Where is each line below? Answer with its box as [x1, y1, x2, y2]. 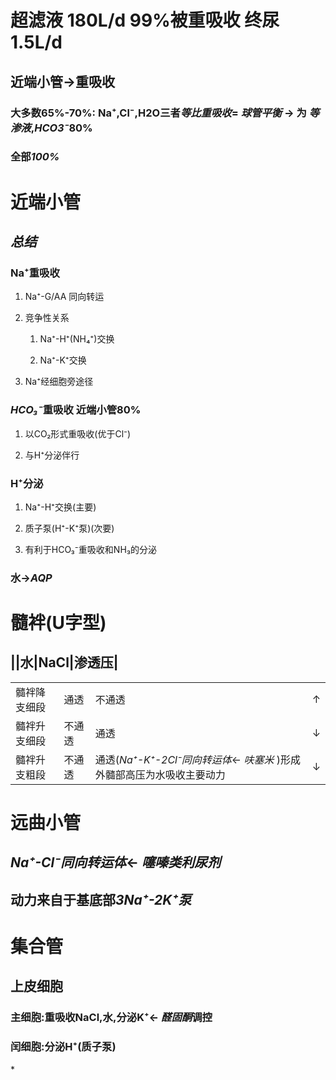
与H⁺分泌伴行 [24, 449, 80, 461]
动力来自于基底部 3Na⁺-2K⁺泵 [10, 891, 192, 908]
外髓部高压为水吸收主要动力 [94, 767, 226, 781]
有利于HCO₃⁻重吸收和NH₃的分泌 [24, 543, 158, 555]
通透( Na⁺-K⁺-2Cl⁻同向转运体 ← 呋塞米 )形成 [94, 752, 301, 766]
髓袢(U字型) [10, 612, 107, 634]
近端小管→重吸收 [10, 73, 116, 90]
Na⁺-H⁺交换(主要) [24, 501, 97, 513]
